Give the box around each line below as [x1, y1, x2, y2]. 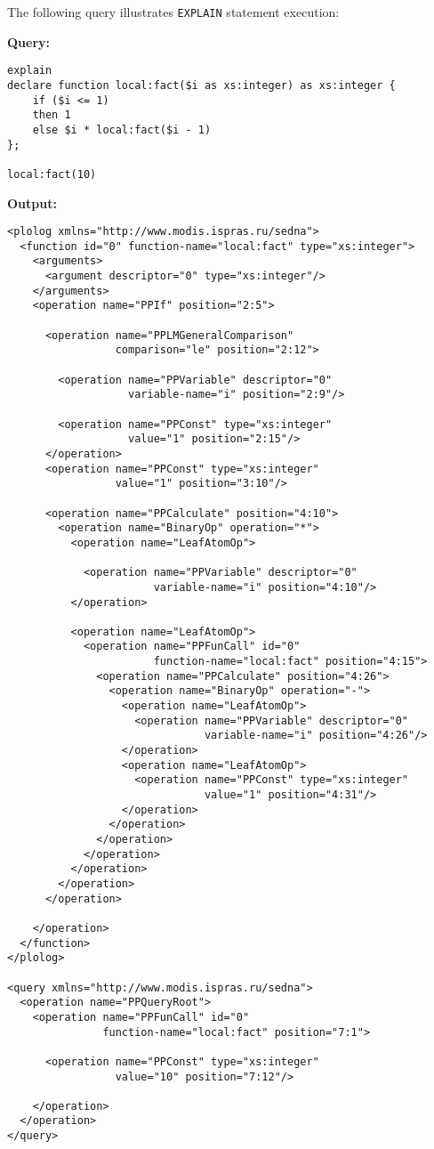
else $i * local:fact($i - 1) [32, 123, 212, 136]
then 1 [32, 109, 71, 122]
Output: [7, 193, 57, 212]
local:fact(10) [7, 167, 97, 181]
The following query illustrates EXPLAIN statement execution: [7, 3, 340, 20]
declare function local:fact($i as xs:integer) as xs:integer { [7, 78, 396, 92]
